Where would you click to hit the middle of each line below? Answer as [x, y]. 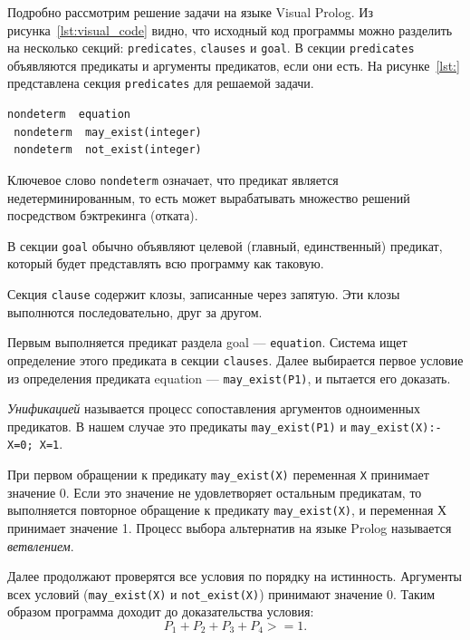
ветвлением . [41, 545]
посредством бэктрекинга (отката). [103, 215]
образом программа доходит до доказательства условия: [161, 611]
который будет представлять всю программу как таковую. [166, 263]
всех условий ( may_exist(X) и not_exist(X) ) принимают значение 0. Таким [221, 593]
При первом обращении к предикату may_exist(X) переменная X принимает [218, 475]
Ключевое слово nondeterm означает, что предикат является [173, 179]
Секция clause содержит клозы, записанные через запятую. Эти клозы [204, 293]
